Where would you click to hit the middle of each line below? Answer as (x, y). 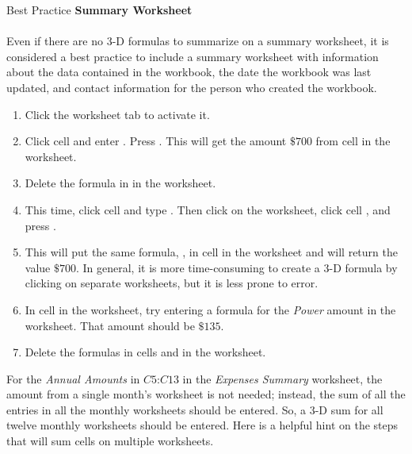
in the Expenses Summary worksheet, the (282, 378)
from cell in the (353, 141)
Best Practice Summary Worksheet (99, 10)
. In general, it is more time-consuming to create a (198, 267)
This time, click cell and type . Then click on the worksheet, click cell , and (208, 209)
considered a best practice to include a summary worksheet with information (193, 56)
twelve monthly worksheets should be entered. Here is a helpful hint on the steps (202, 425)
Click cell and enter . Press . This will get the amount (156, 141)
